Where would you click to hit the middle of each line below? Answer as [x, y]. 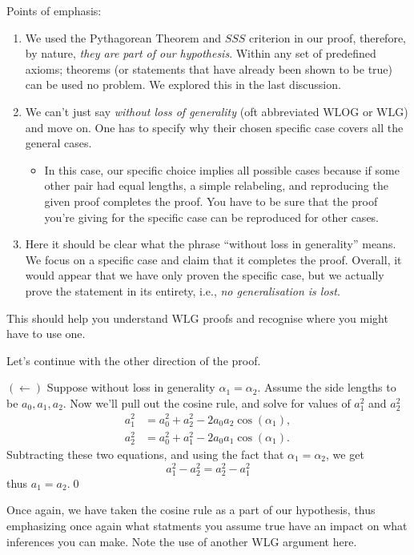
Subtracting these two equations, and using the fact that [145, 454]
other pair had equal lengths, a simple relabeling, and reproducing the [216, 185]
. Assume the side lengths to [327, 387]
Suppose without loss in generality [131, 387]
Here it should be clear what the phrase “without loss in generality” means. [211, 244]
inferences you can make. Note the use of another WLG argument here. [182, 541]
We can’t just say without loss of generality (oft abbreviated [172, 111]
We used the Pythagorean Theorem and [123, 37]
